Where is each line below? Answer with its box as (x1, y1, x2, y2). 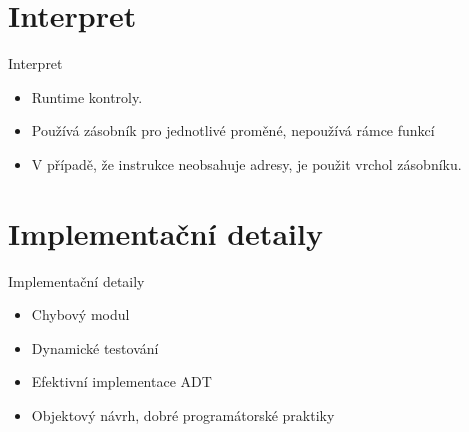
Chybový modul (31, 304, 130, 325)
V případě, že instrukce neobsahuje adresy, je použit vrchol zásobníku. (31, 153, 462, 174)
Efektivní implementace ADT (31, 371, 212, 392)
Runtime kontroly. (31, 86, 143, 107)
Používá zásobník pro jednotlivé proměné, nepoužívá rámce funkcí (31, 120, 435, 141)
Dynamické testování (31, 337, 159, 358)
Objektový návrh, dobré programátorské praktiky (31, 405, 335, 425)
